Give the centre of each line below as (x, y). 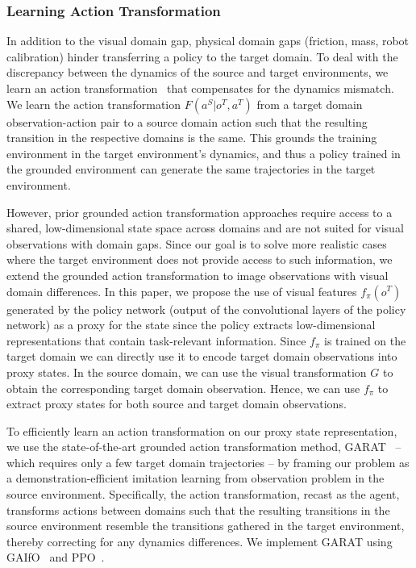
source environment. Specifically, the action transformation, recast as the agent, (203, 494)
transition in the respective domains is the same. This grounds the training (192, 138)
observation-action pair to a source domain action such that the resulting (187, 121)
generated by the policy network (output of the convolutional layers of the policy (206, 309)
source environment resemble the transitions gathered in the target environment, (206, 526)
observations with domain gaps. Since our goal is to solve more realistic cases (197, 243)
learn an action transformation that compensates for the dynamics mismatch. (200, 88)
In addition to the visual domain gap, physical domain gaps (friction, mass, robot (208, 41)
